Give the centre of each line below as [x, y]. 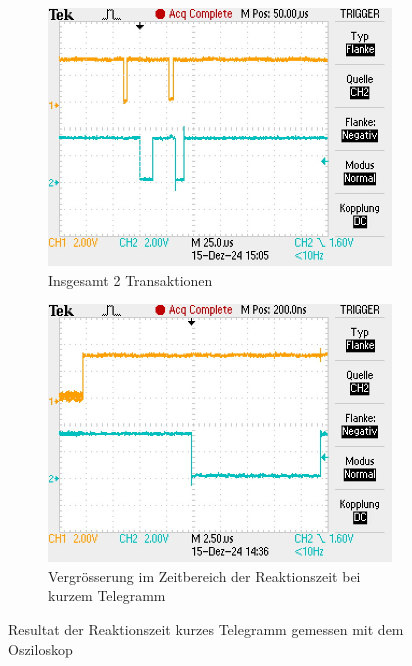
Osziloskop [40, 648]
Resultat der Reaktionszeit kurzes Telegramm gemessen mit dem [206, 628]
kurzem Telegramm [107, 595]
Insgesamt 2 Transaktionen [130, 279]
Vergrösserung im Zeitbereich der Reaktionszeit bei [204, 575]
